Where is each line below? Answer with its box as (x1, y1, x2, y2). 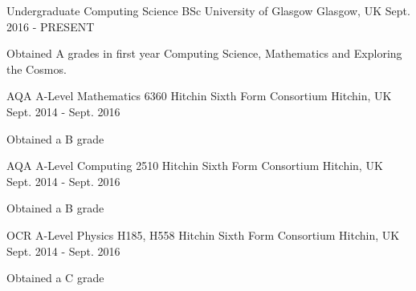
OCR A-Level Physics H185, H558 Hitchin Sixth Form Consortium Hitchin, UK (6, 226, 400, 243)
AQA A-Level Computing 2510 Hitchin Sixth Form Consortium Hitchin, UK (6, 157, 383, 174)
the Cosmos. (6, 60, 67, 77)
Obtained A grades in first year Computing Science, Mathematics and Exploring (6, 45, 402, 62)
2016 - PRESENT (6, 18, 95, 34)
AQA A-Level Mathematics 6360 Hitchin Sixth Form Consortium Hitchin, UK (6, 87, 392, 104)
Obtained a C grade (6, 269, 104, 286)
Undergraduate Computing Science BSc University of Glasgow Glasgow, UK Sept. (6, 2, 410, 18)
